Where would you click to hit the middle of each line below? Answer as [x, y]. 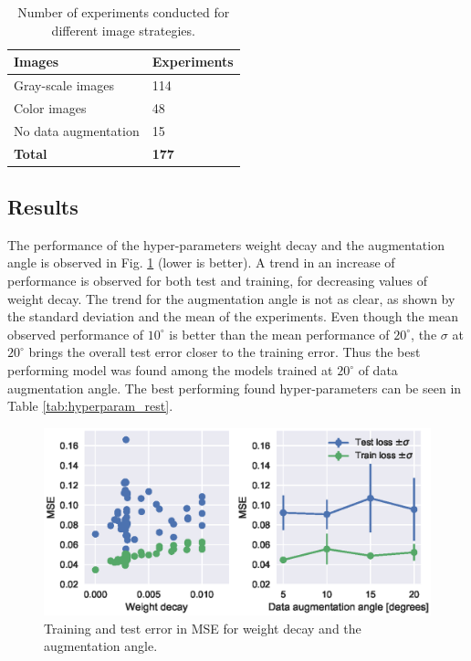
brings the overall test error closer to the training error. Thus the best [225, 352]
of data [378, 370]
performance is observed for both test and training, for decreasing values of [217, 281]
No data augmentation [77, 130]
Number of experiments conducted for [124, 12]
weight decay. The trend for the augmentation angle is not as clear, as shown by [231, 298]
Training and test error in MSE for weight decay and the [203, 628]
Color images [50, 107]
